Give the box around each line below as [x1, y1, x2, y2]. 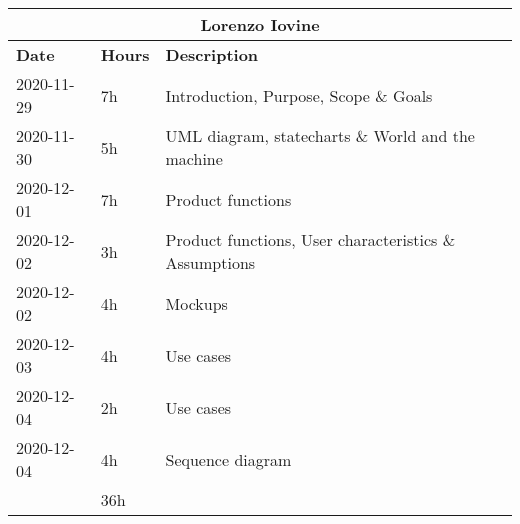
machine [165, 147, 223, 170]
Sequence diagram [165, 447, 292, 471]
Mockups [165, 291, 228, 315]
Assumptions [165, 251, 256, 274]
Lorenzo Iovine [200, 13, 320, 36]
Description [165, 43, 259, 66]
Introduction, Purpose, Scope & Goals [165, 83, 433, 107]
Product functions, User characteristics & [165, 228, 456, 251]
